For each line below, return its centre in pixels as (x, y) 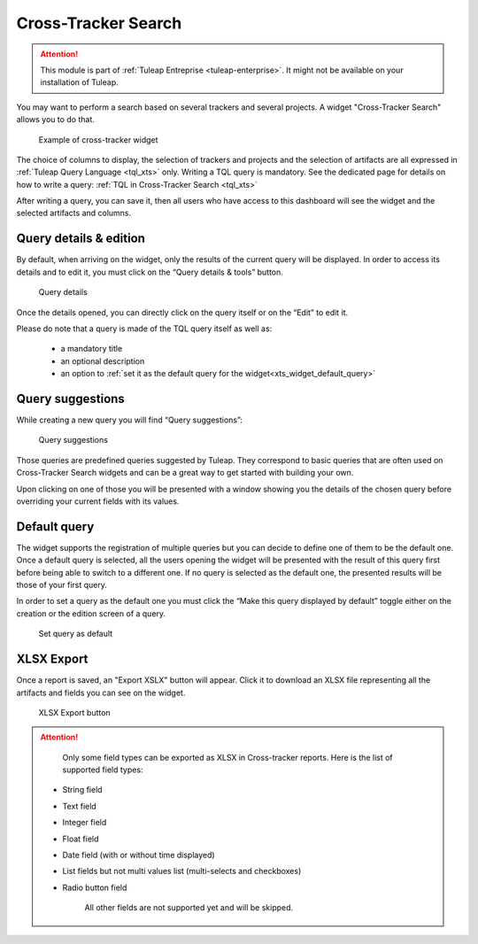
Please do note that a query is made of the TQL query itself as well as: (144, 329)
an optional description (103, 361)
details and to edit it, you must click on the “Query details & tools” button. (150, 272)
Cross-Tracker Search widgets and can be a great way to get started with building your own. (185, 473)
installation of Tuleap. (79, 82)
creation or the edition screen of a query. (91, 613)
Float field (81, 839)
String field (82, 790)
